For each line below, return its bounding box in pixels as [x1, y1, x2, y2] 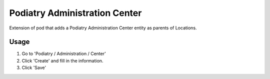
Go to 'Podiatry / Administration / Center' [21, 51, 106, 57]
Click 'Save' [21, 65, 46, 71]
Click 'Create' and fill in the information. [21, 58, 103, 64]
